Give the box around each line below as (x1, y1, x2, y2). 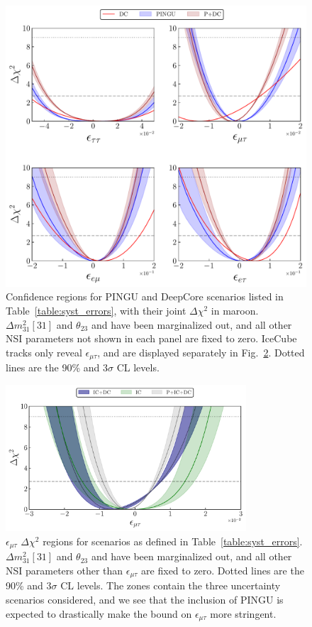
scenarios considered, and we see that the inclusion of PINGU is (6, 591, 284, 606)
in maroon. (211, 303, 259, 318)
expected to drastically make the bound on (6, 606, 192, 621)
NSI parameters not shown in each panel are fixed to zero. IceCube (6, 331, 297, 346)
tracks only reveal (6, 344, 82, 359)
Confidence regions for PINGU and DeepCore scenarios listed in (6, 289, 284, 304)
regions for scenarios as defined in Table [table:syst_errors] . (43, 533, 303, 548)
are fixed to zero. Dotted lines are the (141, 562, 304, 577)
